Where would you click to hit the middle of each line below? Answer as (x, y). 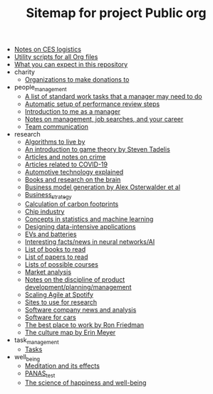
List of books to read (55, 249)
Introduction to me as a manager (73, 111)
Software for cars (50, 317)
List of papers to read (56, 257)
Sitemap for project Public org (116, 13)
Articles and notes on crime (65, 156)
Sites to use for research (61, 302)
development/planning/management (78, 287)
